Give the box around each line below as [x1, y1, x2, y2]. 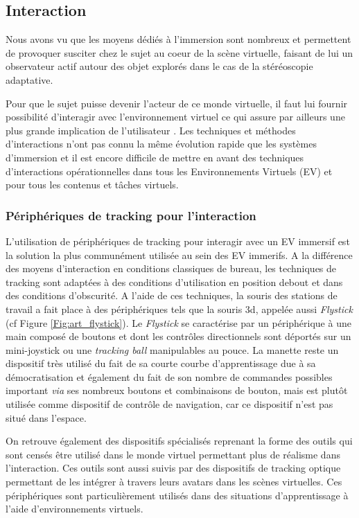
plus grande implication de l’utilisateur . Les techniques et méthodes [6, 123, 296, 137]
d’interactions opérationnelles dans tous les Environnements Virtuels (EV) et [6, 163, 333, 178]
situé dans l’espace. [6, 410, 87, 425]
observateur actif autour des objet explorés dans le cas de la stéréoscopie [6, 59, 313, 73]
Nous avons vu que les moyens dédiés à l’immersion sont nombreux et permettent [6, 32, 351, 46]
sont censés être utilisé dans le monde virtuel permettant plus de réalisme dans [6, 447, 340, 461]
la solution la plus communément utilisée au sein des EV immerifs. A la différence [6, 247, 353, 262]
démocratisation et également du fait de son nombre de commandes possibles [6, 369, 333, 384]
